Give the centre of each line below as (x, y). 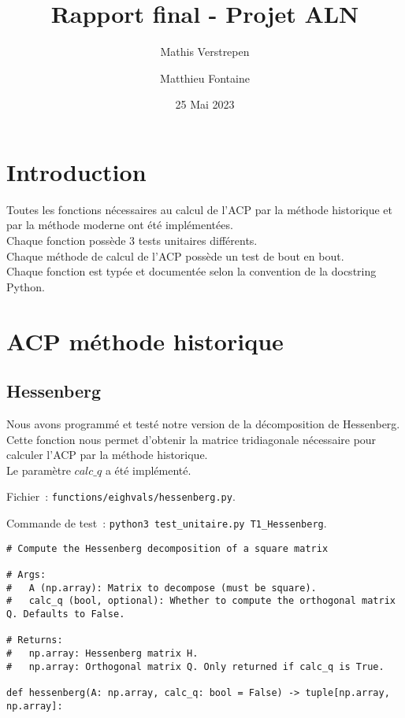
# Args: (26, 574)
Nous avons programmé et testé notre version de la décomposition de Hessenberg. (203, 423)
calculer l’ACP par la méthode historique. (107, 455)
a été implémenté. (148, 470)
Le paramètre (39, 470)
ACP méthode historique (145, 340)
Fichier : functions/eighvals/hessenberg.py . (121, 496)
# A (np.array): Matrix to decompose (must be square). (162, 588)
